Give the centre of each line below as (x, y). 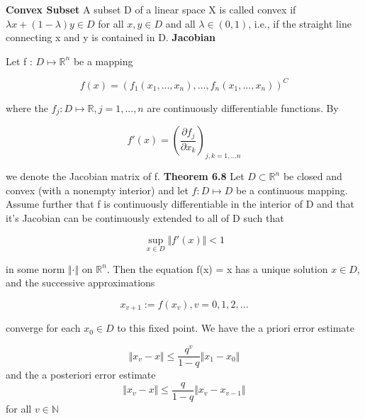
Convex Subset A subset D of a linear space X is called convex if (151, 9)
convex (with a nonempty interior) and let (97, 190)
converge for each (43, 328)
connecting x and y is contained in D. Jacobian (111, 37)
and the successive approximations (80, 283)
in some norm (35, 268)
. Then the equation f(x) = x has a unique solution (217, 268)
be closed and (313, 176)
